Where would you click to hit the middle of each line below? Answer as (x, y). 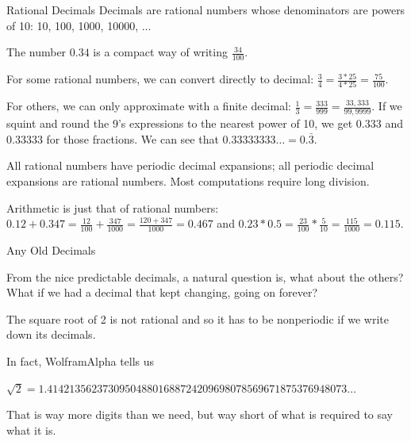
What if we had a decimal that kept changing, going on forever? (162, 292)
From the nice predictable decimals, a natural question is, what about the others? (205, 276)
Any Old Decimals (51, 249)
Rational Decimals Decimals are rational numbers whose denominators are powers (206, 10)
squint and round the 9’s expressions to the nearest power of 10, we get (180, 123)
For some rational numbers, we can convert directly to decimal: (160, 79)
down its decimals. (51, 334)
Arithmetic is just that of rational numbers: (113, 207)
